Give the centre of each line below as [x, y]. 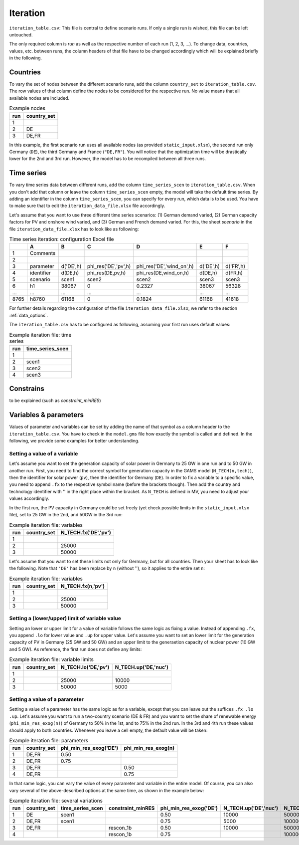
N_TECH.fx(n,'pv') [82, 586]
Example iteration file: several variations [56, 801]
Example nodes [27, 108]
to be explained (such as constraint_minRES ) [55, 401]
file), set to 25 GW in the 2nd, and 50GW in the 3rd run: [66, 514]
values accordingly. [29, 498]
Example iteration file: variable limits [52, 659]
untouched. [21, 34]
